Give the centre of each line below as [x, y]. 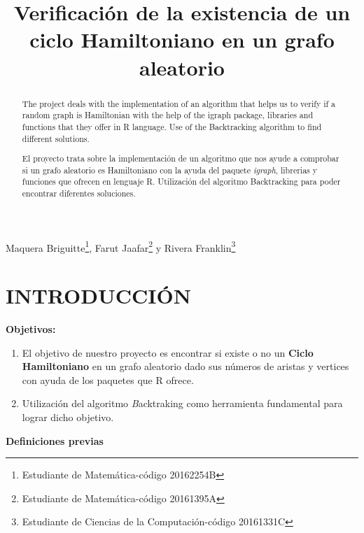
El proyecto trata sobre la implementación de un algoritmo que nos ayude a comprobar [181, 158]
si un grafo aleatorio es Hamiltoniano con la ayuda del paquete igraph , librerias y [169, 170]
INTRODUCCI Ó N [98, 296]
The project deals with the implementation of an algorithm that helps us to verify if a [178, 103]
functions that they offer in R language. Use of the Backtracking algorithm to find [172, 126]
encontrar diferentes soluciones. [79, 193]
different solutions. [56, 138]
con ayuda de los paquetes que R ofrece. [108, 379]
